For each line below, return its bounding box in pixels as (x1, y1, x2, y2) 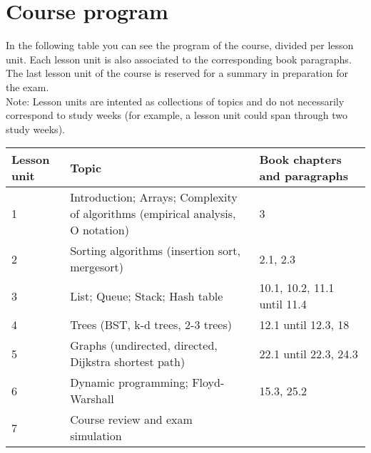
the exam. (6, 79, 49, 94)
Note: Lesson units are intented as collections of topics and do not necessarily (6, 93, 345, 108)
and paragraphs (259, 167, 349, 184)
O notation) (70, 222, 129, 239)
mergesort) (70, 259, 124, 276)
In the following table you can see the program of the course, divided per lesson (6, 38, 354, 53)
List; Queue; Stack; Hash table (70, 287, 223, 304)
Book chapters (259, 151, 342, 168)
